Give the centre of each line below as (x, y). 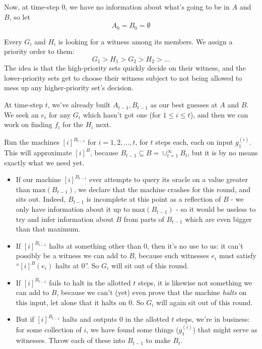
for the (73, 124)
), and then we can (219, 114)
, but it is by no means (223, 153)
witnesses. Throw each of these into (71, 340)
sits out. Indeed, (41, 199)
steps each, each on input (194, 142)
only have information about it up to (73, 209)
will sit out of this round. (150, 266)
